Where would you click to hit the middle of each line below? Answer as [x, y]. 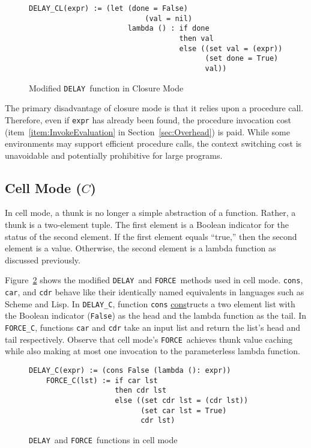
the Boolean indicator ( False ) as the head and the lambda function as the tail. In [156, 315]
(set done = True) [242, 59]
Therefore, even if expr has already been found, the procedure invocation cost [148, 119]
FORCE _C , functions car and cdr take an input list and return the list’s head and [153, 327]
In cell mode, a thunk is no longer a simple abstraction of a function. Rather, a [150, 213]
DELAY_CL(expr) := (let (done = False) [108, 8]
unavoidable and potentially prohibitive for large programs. [114, 155]
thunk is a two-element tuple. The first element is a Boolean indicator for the [147, 225]
